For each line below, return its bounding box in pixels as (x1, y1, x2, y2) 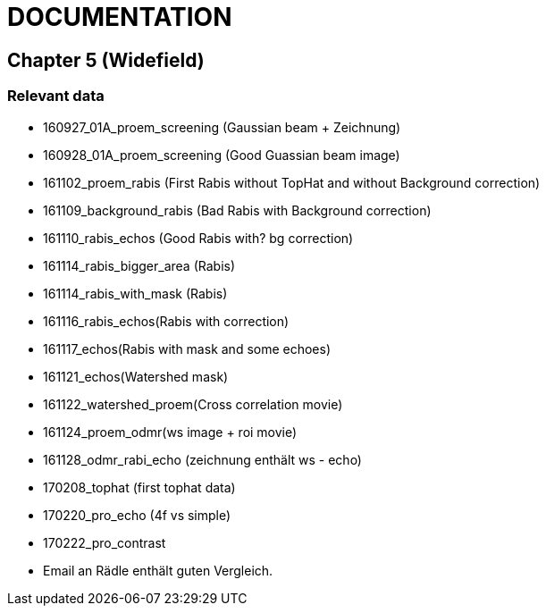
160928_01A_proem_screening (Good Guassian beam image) (43, 147, 400, 163)
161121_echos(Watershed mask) (43, 368, 229, 384)
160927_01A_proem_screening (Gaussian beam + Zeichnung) (43, 119, 401, 135)
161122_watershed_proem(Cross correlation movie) (43, 396, 343, 412)
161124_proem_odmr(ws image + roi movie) (43, 424, 298, 440)
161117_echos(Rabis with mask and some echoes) (43, 340, 332, 357)
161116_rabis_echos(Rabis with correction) (43, 313, 290, 329)
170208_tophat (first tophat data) (43, 479, 236, 495)
